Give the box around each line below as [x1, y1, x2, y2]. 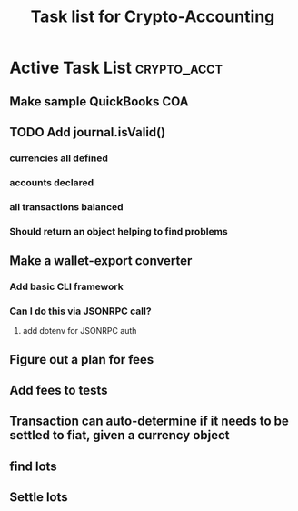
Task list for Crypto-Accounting [30, 6, 275, 27]
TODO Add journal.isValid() [9, 125, 166, 140]
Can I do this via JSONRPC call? [9, 305, 152, 317]
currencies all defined [9, 152, 109, 165]
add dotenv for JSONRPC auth [22, 326, 137, 336]
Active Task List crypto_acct [9, 57, 223, 78]
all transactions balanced [9, 200, 124, 213]
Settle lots [9, 489, 68, 506]
